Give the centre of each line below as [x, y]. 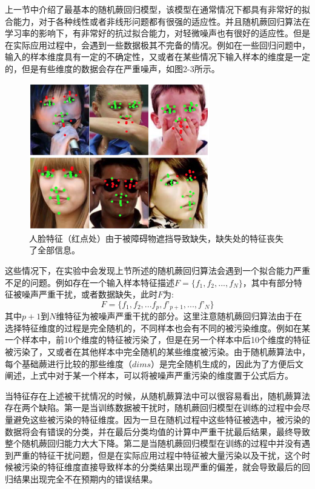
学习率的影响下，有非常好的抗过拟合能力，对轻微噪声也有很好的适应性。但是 [157, 33]
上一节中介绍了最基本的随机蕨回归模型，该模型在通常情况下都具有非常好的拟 [157, 9]
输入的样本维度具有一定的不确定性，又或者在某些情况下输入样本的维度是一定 [157, 57]
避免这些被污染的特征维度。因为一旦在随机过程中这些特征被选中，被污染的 [161, 420]
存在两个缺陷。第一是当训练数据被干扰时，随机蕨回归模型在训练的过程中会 [153, 407]
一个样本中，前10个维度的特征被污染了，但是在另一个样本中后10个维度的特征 [157, 340]
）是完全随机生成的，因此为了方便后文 [227, 363]
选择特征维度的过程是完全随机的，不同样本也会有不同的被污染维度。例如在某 [157, 328]
